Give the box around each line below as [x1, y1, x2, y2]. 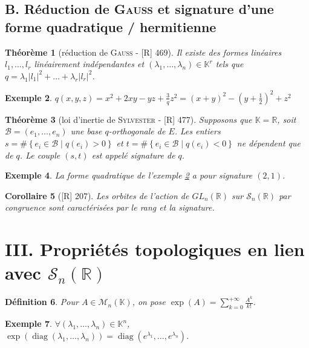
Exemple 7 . [5, 317, 52, 330]
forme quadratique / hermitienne [5, 17, 216, 36]
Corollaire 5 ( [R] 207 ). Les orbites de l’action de [5, 189, 189, 202]
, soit [277, 113, 296, 125]
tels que [215, 57, 244, 70]
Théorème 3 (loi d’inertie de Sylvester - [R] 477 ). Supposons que [5, 113, 252, 125]
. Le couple [19, 148, 60, 161]
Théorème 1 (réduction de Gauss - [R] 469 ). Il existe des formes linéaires [5, 45, 282, 58]
